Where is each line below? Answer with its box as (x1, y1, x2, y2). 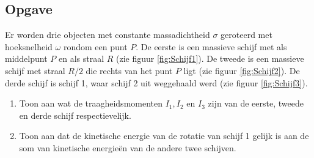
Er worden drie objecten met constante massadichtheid (5, 28, 210, 41)
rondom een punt (63, 40, 128, 53)
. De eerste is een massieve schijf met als (136, 40, 287, 53)
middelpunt (5, 52, 48, 65)
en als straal (58, 52, 104, 65)
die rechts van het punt (86, 64, 173, 77)
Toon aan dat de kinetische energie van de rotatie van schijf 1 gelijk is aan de (19, 129, 309, 142)
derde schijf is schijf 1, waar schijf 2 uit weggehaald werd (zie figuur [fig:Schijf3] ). (5, 76, 308, 89)
